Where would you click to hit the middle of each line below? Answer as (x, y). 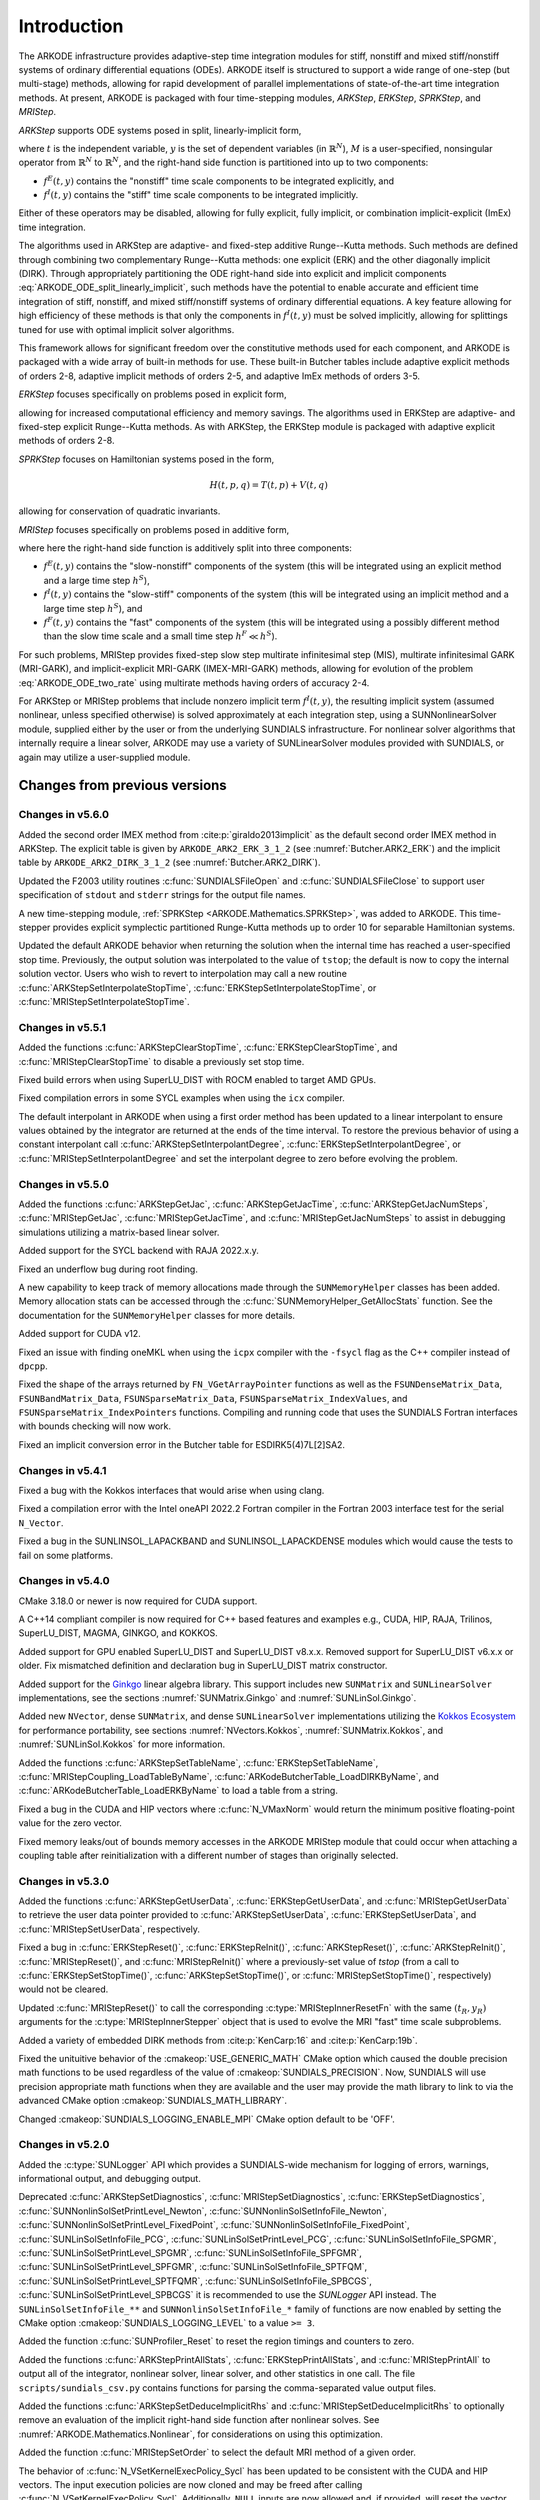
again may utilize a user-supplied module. (104, 757)
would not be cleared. (63, 1989)
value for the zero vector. (70, 1823)
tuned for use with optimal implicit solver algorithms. (126, 329)
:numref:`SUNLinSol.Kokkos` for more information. (121, 1744)
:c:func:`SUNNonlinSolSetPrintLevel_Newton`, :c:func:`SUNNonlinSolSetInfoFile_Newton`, (202, 2211)
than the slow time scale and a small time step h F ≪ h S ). (160, 635)
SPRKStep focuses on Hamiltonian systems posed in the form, (146, 459)
